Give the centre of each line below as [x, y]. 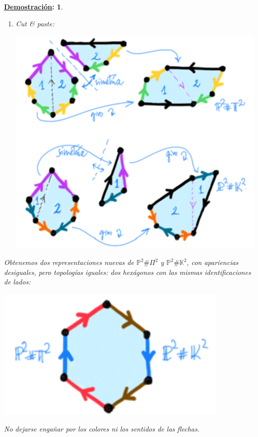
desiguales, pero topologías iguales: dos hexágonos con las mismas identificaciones [128, 272]
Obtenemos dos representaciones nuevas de [69, 262]
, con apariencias [213, 262]
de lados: [17, 282]
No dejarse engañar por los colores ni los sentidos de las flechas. [102, 428]
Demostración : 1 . [33, 6]
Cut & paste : [35, 23]
